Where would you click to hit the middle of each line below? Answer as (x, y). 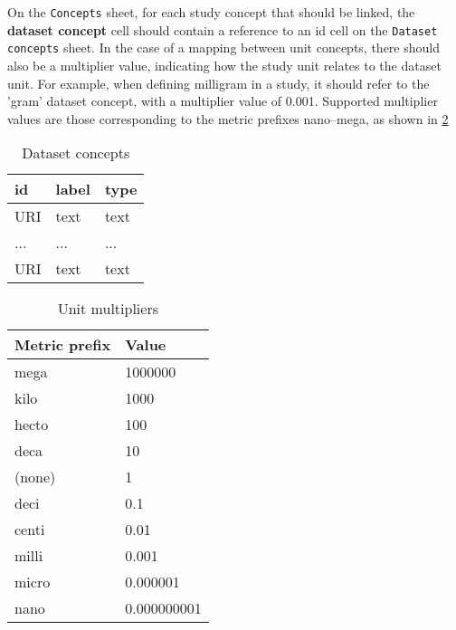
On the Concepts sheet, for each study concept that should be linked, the (211, 12)
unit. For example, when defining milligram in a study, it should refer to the (218, 83)
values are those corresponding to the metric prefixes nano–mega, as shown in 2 (228, 118)
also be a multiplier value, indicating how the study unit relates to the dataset (224, 65)
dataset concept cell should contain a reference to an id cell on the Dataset (223, 29)
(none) (35, 477)
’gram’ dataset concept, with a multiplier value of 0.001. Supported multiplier (223, 101)
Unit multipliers (108, 309)
